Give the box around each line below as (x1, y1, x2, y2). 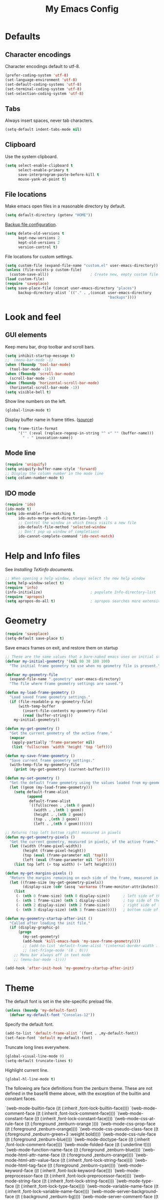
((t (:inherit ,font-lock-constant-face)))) (34, 1116, 113, 1122)
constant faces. (5, 1096, 37, 1102)
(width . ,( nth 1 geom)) (33, 808, 84, 813)
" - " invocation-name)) (22, 436, 73, 440)
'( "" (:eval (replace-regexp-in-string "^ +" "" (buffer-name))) (18, 431, 154, 436)
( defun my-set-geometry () (5, 776, 60, 781)
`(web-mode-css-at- (114, 1116, 155, 1122)
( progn (18, 930, 32, 935)
